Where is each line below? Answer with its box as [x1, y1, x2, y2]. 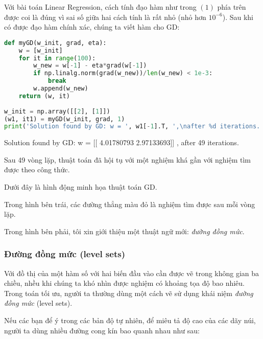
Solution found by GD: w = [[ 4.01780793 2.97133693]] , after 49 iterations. [4, 137, 239, 148]
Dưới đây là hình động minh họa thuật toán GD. [4, 182, 157, 192]
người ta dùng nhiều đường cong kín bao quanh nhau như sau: [4, 325, 200, 335]
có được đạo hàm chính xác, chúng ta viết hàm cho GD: [4, 21, 180, 32]
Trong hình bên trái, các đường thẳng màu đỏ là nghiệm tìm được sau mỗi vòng [4, 198, 255, 209]
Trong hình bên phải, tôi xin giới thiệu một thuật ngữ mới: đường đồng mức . [4, 225, 245, 236]
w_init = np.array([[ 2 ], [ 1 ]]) [4, 107, 110, 115]
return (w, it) [18, 92, 70, 100]
